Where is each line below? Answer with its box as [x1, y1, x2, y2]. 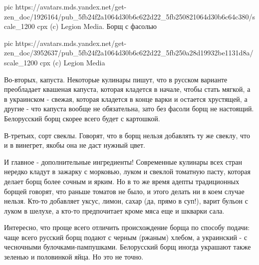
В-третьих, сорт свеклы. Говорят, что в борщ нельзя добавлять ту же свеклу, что [4, 130, 250, 140]
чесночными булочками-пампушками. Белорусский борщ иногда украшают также [4, 242, 251, 252]
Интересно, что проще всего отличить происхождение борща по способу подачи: [4, 222, 250, 233]
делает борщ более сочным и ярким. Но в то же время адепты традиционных [4, 176, 240, 186]
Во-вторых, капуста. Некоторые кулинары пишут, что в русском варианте [4, 74, 228, 84]
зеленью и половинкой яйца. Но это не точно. [4, 252, 144, 262]
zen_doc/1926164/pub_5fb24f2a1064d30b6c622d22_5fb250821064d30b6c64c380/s [4, 11, 255, 21]
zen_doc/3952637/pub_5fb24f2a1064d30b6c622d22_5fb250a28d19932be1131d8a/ [4, 47, 254, 58]
